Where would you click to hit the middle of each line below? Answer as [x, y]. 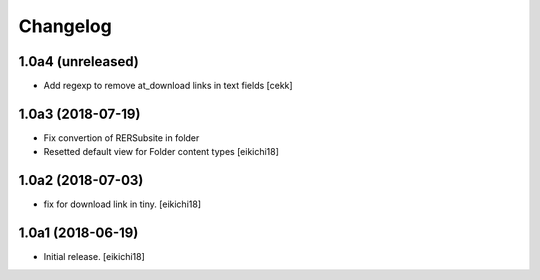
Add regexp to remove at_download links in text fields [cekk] [168, 86]
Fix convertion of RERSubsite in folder [121, 137]
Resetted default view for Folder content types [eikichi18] [161, 152]
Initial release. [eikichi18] [94, 257]
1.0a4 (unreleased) [78, 61]
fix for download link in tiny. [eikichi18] [122, 204]
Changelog [65, 26]
